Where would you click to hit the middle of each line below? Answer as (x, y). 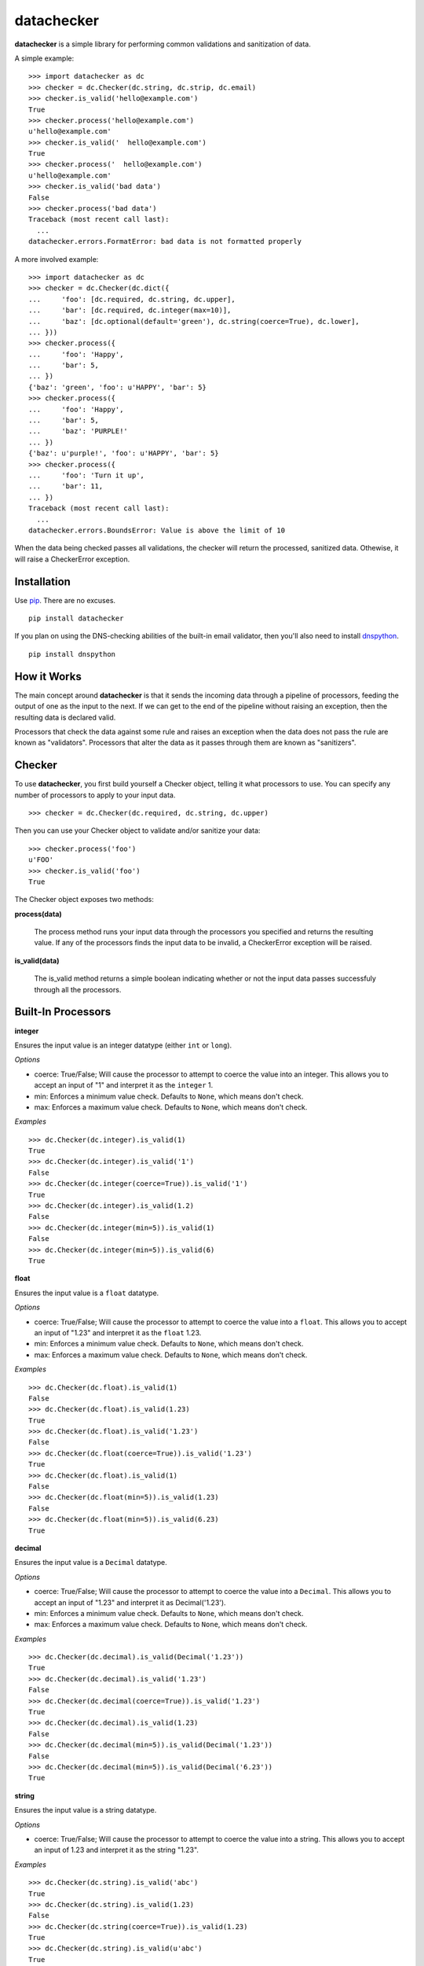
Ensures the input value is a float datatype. (87, 1293)
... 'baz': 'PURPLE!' (79, 431)
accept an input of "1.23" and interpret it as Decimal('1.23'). (130, 1602)
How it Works (48, 676)
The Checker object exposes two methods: (84, 900)
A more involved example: (57, 259)
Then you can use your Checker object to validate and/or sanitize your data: (137, 830)
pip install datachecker (76, 619)
